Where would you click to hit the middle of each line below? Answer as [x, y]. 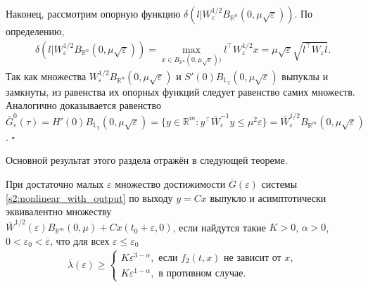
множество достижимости [170, 183]
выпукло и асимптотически [268, 197]
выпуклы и [305, 76]
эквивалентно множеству [59, 211]
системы [279, 183]
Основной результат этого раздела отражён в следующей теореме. [147, 160]
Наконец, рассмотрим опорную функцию [93, 13]
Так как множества [46, 76]
